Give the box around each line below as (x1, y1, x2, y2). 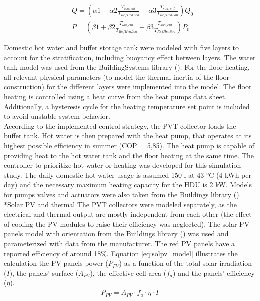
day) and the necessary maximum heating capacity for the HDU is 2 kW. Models (4, 179, 252, 190)
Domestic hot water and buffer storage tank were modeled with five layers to (4, 42, 239, 53)
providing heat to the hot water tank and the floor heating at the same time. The (4, 150, 254, 160)
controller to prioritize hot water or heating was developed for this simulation (4, 160, 241, 170)
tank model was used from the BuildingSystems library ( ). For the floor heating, (4, 62, 250, 72)
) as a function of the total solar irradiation (119, 258, 252, 268)
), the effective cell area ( (90, 267, 167, 278)
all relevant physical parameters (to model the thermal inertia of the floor (4, 71, 230, 82)
